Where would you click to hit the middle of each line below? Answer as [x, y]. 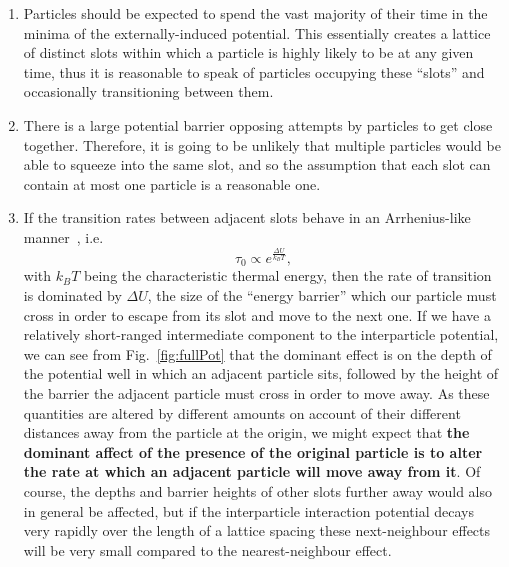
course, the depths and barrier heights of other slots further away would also [257, 490]
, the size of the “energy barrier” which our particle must [322, 295]
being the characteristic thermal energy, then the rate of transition [288, 275]
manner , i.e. [63, 236]
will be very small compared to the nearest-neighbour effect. [207, 549]
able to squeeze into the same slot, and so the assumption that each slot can [257, 164]
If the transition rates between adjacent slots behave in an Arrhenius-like [247, 217]
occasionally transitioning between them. [148, 91]
